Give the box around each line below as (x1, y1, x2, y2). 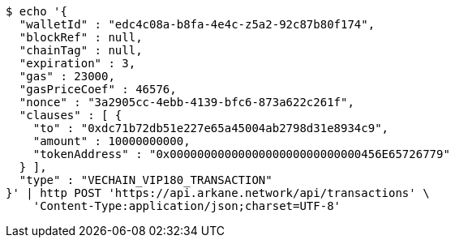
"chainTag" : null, (19, 44, 143, 57)
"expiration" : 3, (19, 57, 136, 70)
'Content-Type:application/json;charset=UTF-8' (32, 199, 341, 212)
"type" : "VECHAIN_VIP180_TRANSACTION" (19, 173, 273, 186)
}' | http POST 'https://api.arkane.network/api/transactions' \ (6, 186, 430, 199)
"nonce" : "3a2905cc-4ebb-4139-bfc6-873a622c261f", (19, 96, 354, 109)
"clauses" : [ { (19, 109, 122, 122)
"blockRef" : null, (19, 31, 143, 44)
